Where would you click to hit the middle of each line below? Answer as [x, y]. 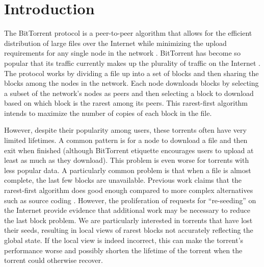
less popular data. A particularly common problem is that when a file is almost [128, 170]
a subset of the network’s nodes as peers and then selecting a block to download [129, 93]
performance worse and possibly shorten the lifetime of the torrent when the [123, 250]
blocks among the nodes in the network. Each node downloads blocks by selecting [131, 83]
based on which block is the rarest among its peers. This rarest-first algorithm [126, 103]
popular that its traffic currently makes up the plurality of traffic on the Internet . [132, 63]
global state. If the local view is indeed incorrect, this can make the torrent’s [124, 240]
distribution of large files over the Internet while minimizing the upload [115, 43]
